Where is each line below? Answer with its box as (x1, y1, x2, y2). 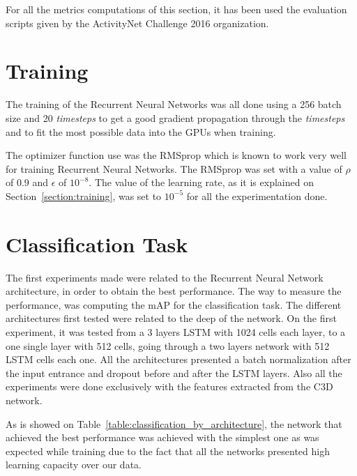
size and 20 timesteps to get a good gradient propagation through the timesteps (6, 110, 345, 125)
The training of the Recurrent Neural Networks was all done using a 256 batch (6, 97, 342, 112)
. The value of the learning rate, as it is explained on (89, 175, 314, 190)
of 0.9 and (6, 175, 49, 190)
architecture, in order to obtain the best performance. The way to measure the (6, 284, 342, 298)
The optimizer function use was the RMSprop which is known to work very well (6, 148, 347, 162)
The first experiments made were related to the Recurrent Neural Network (6, 270, 324, 284)
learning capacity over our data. (6, 457, 142, 472)
